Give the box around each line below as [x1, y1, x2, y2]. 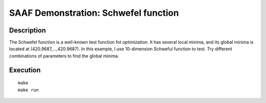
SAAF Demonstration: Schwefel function [9, 7, 179, 18]
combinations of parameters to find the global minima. [9, 53, 119, 59]
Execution [9, 66, 41, 74]
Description [9, 26, 46, 34]
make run [18, 87, 39, 93]
